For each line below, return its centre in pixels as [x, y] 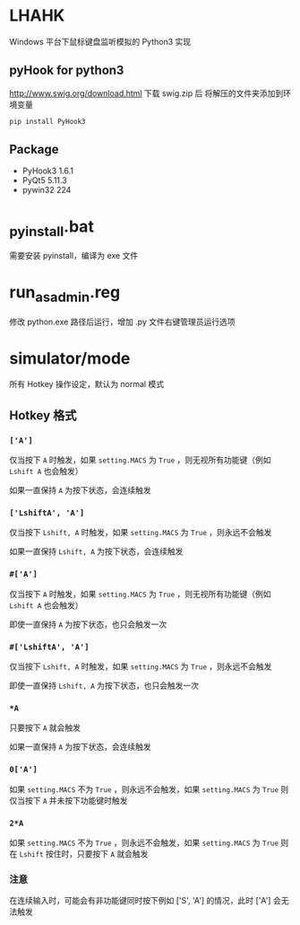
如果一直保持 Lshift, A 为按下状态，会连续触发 [96, 551]
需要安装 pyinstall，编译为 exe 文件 [74, 255]
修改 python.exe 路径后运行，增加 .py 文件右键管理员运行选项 [122, 322]
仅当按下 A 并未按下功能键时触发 [69, 800]
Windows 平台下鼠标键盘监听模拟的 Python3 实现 [100, 41]
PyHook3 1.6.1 [48, 171]
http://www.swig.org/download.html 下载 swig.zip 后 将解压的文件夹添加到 [146, 93]
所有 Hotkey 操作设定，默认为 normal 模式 [86, 384]
